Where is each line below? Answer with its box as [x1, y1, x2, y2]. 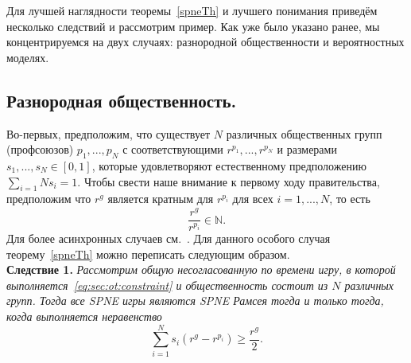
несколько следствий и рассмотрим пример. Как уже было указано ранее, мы [6, 18, 380, 34]
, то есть [329, 190, 370, 207]
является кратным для [107, 190, 214, 207]
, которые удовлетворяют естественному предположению [91, 157, 366, 174]
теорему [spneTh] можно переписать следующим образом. [6, 245, 290, 262]
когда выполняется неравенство [6, 308, 162, 325]
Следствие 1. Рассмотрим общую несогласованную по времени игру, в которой [6, 261, 396, 278]
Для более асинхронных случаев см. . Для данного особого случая [6, 230, 331, 247]
